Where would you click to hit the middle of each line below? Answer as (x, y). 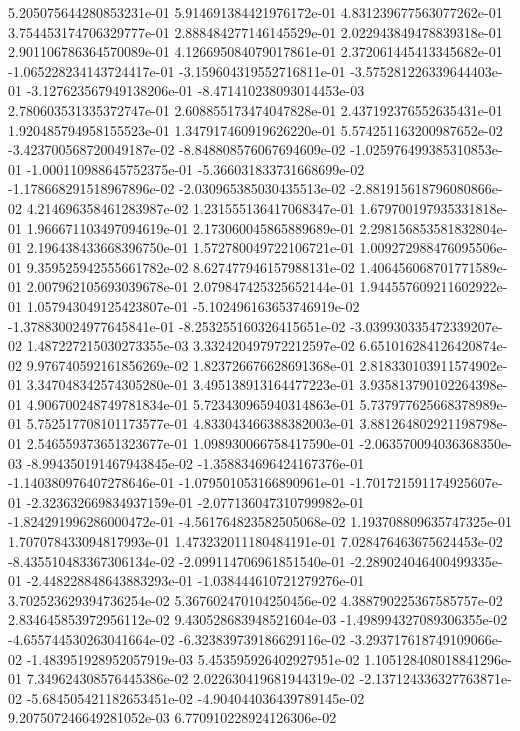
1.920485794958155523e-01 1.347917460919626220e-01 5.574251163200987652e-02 (255, 129)
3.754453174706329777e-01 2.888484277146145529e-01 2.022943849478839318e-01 (255, 31)
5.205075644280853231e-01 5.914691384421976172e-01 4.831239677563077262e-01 (255, 12)
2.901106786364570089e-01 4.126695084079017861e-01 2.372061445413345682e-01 (255, 51)
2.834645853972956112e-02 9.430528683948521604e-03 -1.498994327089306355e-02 (258, 619)
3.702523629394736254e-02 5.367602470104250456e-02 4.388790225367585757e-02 (255, 599)
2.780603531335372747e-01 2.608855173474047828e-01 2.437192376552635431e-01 (255, 109)
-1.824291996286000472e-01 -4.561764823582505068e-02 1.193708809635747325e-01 (260, 521)
